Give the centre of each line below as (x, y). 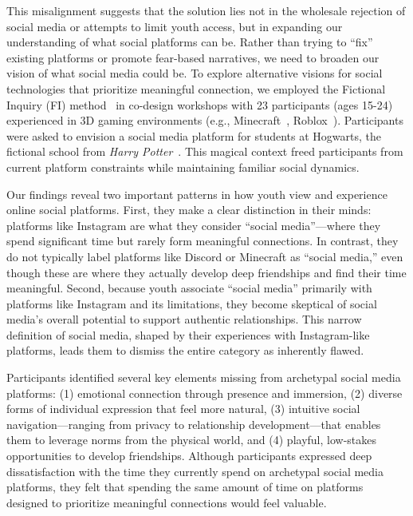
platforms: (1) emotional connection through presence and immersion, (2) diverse (205, 393)
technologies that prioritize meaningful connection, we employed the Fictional (196, 88)
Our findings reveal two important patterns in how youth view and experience (197, 194)
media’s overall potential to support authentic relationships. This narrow (184, 319)
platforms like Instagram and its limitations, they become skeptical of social (192, 303)
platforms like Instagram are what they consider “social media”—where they (194, 225)
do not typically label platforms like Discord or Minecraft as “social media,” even (205, 256)
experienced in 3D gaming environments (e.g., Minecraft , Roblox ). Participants (205, 120)
